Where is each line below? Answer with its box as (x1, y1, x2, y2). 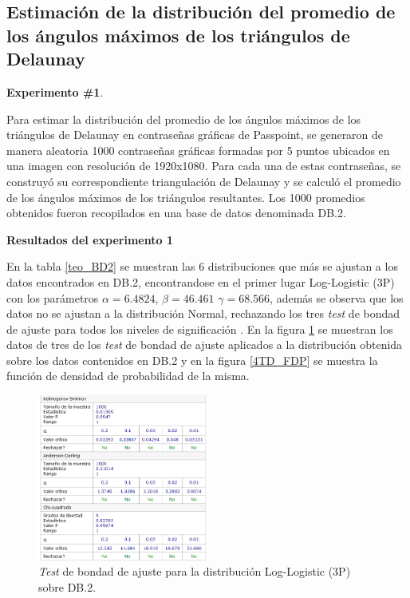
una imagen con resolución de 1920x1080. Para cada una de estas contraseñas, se (6, 157, 401, 174)
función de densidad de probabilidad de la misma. (6, 367, 250, 384)
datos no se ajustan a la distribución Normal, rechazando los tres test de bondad (6, 305, 400, 322)
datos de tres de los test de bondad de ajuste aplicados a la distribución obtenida (6, 336, 403, 353)
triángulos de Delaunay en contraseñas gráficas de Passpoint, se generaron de (6, 126, 384, 143)
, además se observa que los (270, 289, 404, 306)
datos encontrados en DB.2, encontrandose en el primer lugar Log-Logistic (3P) (6, 273, 395, 290)
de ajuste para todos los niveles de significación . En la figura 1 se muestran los (6, 320, 393, 337)
